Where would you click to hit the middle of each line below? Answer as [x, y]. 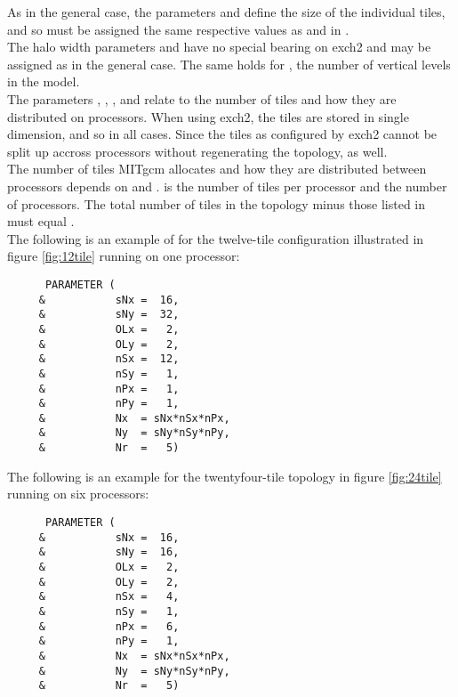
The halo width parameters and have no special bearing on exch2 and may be [219, 47]
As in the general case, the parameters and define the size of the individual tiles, [226, 12]
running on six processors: [78, 494]
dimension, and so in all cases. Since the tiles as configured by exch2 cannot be [222, 134]
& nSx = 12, [109, 359]
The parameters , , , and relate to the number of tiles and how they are [202, 98]
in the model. [44, 81]
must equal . [41, 221]
